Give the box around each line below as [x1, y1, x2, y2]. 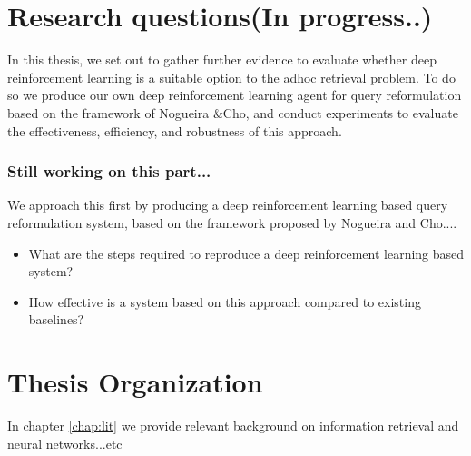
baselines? [28, 310, 84, 329]
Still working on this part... [7, 160, 211, 183]
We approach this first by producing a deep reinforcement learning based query [7, 195, 448, 214]
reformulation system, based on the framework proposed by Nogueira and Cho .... [7, 213, 457, 232]
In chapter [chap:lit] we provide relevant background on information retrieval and [7, 416, 459, 434]
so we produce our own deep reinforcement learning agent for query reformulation [7, 85, 462, 104]
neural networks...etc [7, 433, 123, 452]
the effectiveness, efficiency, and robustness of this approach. [7, 121, 342, 140]
